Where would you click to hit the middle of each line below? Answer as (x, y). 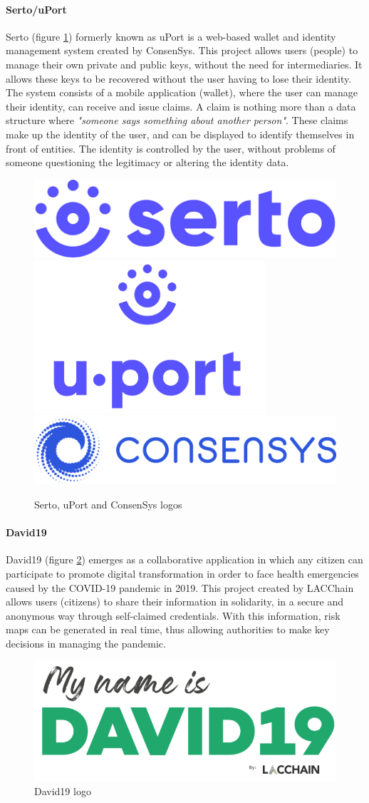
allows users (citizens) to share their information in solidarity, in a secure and (175, 602)
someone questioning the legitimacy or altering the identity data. (147, 162)
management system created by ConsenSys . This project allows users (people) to (182, 50)
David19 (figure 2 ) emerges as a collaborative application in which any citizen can (184, 559)
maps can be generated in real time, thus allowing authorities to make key (168, 629)
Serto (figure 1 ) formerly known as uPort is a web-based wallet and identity (171, 36)
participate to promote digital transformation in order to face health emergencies (182, 573)
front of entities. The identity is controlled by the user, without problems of (171, 148)
